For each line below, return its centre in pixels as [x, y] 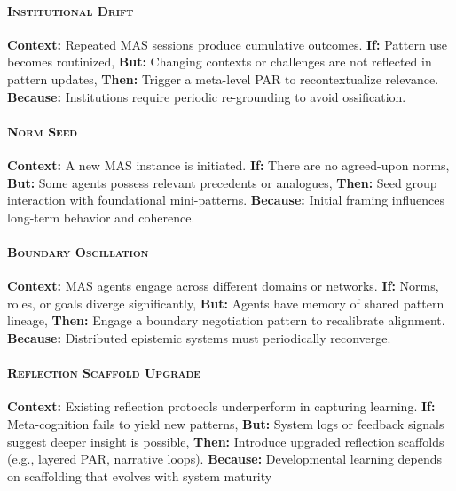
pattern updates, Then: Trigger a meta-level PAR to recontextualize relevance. [223, 78]
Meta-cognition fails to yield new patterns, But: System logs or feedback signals [226, 423]
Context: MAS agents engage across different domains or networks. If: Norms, [223, 286]
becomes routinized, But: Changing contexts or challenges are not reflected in [220, 62]
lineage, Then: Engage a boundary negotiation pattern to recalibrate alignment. [226, 320]
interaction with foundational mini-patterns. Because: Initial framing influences [226, 200]
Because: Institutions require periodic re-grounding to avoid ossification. [207, 96]
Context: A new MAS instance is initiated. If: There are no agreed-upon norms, [228, 164]
